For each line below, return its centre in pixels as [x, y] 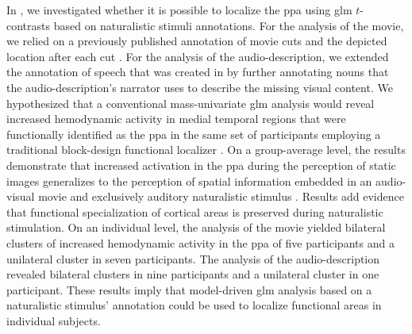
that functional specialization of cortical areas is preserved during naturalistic [195, 211]
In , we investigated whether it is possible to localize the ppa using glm [179, 10]
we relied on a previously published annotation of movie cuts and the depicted [197, 41]
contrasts [29, 25]
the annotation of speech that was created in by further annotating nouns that [198, 72]
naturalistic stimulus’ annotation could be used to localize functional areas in [194, 305]
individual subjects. [54, 320]
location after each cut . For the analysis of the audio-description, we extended [198, 56]
